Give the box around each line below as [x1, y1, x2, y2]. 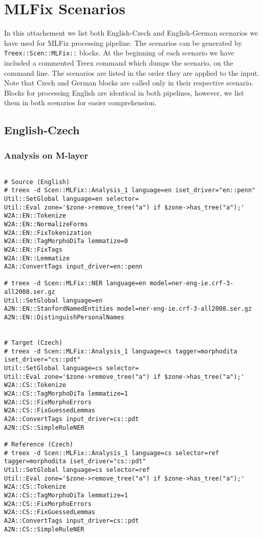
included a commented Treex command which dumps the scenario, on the [4, 57, 233, 68]
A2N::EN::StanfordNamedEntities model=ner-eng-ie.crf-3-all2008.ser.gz [4, 305, 252, 313]
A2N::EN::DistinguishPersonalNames [4, 314, 125, 321]
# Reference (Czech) [4, 440, 74, 448]
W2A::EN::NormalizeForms [4, 220, 88, 228]
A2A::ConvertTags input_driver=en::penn [4, 263, 143, 271]
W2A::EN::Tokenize [4, 212, 66, 220]
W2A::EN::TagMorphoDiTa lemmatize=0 [4, 237, 128, 245]
